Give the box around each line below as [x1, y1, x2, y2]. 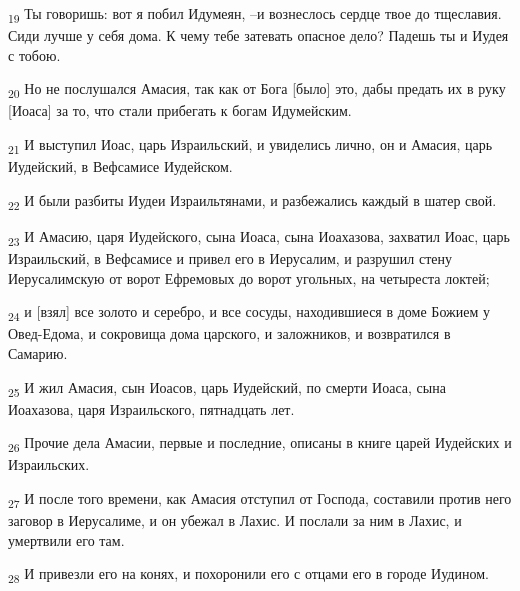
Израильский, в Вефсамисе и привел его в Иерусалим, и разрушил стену [8, 248, 453, 268]
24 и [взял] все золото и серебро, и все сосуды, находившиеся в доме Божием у [8, 301, 490, 324]
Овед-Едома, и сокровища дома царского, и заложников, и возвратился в [8, 323, 451, 344]
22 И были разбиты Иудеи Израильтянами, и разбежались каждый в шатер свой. [8, 189, 497, 213]
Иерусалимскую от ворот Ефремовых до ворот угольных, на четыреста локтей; [8, 267, 490, 288]
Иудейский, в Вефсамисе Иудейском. [8, 156, 233, 177]
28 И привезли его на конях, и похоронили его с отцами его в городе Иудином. [8, 563, 489, 587]
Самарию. [8, 342, 68, 363]
